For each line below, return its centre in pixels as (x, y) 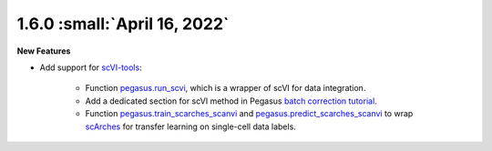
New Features (44, 51)
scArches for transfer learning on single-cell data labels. (190, 126)
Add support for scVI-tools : (91, 67)
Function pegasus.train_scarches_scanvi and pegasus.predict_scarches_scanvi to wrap (249, 114)
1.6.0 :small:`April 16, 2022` (123, 24)
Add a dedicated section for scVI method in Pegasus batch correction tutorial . (231, 101)
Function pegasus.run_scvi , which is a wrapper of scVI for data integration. (225, 88)
